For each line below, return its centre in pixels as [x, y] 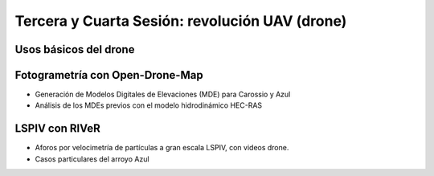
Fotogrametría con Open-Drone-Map [109, 75]
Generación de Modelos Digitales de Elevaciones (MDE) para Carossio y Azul [163, 94]
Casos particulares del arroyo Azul [92, 159]
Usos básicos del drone [75, 49]
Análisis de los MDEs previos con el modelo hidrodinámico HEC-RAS [149, 105]
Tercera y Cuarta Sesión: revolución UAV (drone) [181, 21]
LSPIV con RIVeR [57, 129]
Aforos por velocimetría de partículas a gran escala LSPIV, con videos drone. [162, 148]
